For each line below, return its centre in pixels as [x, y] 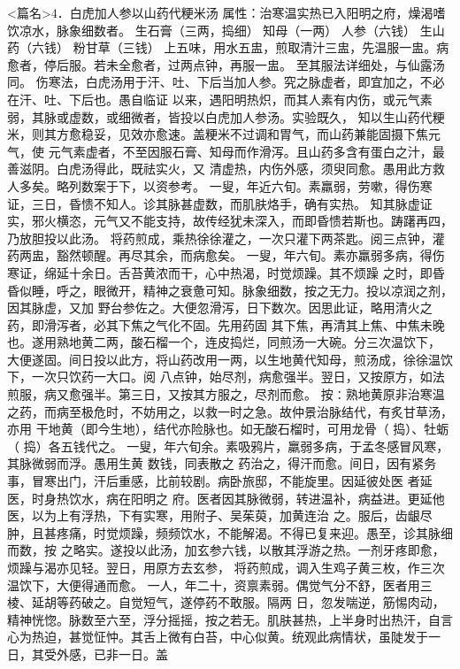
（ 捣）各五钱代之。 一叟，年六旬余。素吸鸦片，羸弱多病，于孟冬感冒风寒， [228, 446]
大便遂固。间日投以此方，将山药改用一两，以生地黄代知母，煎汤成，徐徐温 [224, 359]
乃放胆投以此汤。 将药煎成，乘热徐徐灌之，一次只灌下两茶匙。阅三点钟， [220, 238]
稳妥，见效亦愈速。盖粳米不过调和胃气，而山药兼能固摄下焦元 [261, 134]
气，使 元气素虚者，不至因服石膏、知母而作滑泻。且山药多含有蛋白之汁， [220, 151]
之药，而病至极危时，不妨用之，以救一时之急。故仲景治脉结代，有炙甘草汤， [230, 411]
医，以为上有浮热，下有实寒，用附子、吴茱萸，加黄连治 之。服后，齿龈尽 [220, 515]
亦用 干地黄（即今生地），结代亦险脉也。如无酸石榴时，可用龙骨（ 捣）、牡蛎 [228, 429]
